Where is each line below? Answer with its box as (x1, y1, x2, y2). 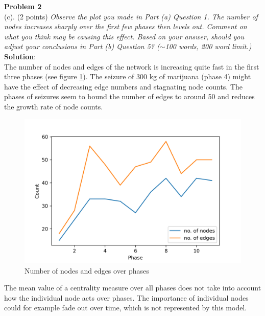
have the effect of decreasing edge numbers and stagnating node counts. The (4, 81, 243, 92)
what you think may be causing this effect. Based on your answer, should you (4, 31, 245, 41)
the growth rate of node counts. (4, 101, 103, 111)
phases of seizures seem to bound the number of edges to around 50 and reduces (4, 91, 255, 102)
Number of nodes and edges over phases (25, 265, 149, 276)
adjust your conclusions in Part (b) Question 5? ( (4, 41, 160, 52)
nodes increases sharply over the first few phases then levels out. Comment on (4, 21, 247, 32)
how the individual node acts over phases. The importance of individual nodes (4, 292, 249, 303)
